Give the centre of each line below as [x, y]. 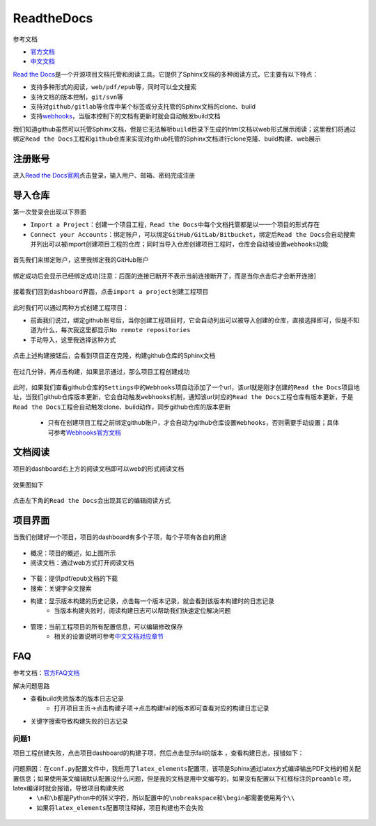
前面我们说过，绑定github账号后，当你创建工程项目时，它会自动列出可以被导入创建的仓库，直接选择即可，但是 [189, 320]
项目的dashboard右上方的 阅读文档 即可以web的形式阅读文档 [99, 469]
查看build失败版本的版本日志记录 [77, 698]
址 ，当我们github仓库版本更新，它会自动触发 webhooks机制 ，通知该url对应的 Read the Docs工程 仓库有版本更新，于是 [183, 397]
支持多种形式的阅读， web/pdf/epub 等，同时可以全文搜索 [113, 87]
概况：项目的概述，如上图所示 [73, 553]
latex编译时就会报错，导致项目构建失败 [69, 788]
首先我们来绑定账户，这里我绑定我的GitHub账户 [81, 260]
